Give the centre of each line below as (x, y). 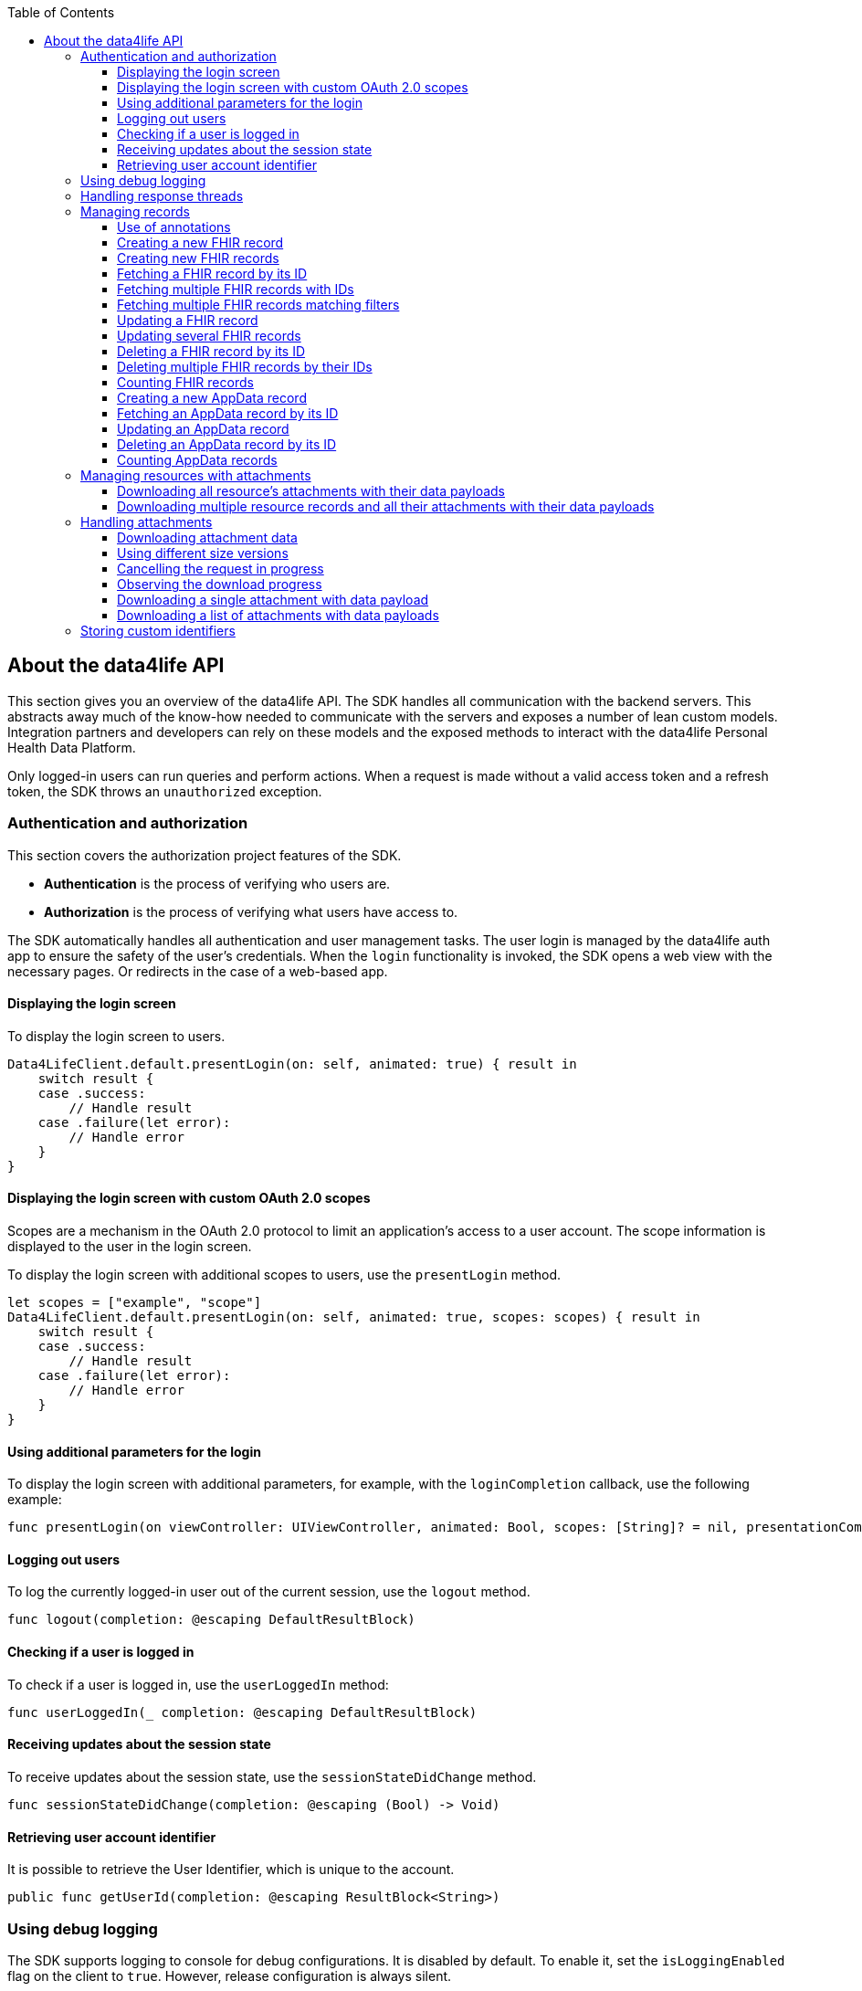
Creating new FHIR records (198, 258)
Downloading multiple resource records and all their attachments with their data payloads (386, 506)
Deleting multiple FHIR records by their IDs (245, 367)
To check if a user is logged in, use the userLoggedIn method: (198, 1684)
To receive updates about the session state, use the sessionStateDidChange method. (272, 1776)
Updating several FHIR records (209, 336)
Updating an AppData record (203, 429)
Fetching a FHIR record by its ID (212, 274)
